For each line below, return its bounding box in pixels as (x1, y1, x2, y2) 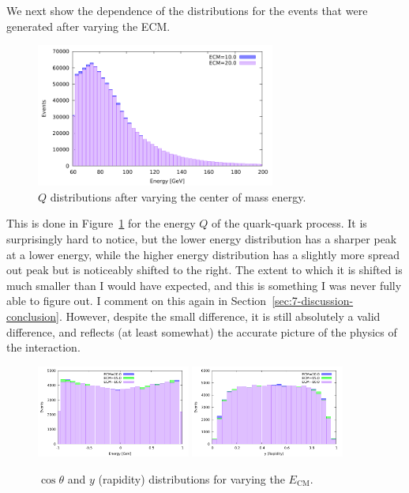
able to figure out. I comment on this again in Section (6, 292, 267, 309)
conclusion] (6, 308, 59, 325)
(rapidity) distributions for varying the (98, 470, 285, 487)
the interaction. (6, 339, 81, 356)
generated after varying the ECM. (6, 17, 171, 34)
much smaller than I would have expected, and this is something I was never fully (6, 277, 402, 293)
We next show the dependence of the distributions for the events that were (6, 2, 368, 18)
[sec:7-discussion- (272, 292, 354, 309)
